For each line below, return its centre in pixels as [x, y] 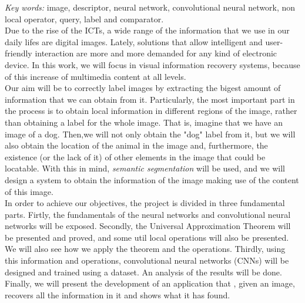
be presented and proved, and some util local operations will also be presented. [147, 237]
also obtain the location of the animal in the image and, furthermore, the [136, 145]
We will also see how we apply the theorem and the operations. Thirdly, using [145, 249]
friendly [19, 53]
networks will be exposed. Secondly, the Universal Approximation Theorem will [148, 226]
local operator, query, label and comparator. [84, 18]
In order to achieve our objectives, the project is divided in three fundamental [145, 203]
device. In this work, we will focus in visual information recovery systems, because [152, 64]
